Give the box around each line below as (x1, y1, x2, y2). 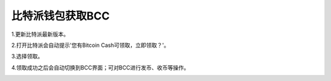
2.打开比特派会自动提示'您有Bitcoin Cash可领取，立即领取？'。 (11, 41, 170, 49)
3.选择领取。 (11, 52, 44, 60)
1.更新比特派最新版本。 (11, 30, 69, 38)
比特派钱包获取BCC (11, 9, 110, 23)
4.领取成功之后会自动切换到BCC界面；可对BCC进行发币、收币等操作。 (11, 64, 189, 71)
